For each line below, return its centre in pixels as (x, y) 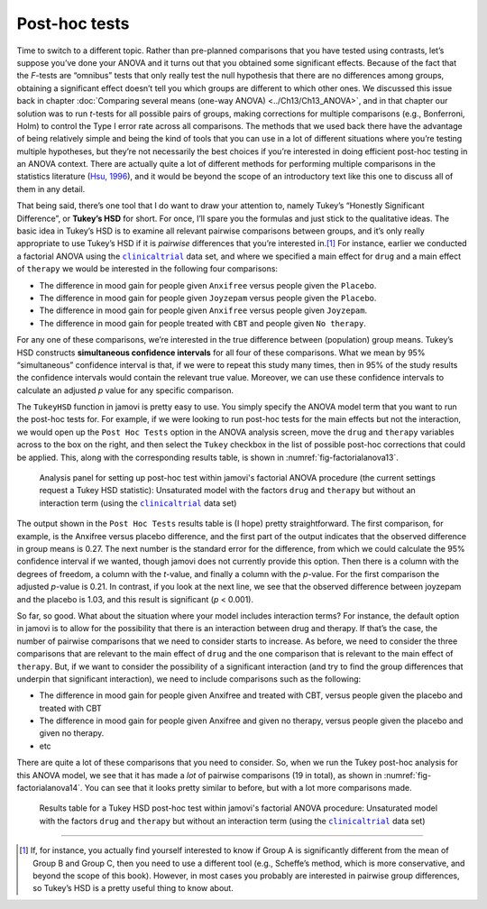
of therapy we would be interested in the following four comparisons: (147, 269)
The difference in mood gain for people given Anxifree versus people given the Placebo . (208, 285)
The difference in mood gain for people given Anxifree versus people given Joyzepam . (203, 310)
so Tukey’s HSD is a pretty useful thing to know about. (133, 888)
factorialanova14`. (50, 788)
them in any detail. (51, 188)
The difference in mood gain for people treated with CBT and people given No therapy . (203, 323)
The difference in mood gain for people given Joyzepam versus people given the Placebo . (208, 298)
